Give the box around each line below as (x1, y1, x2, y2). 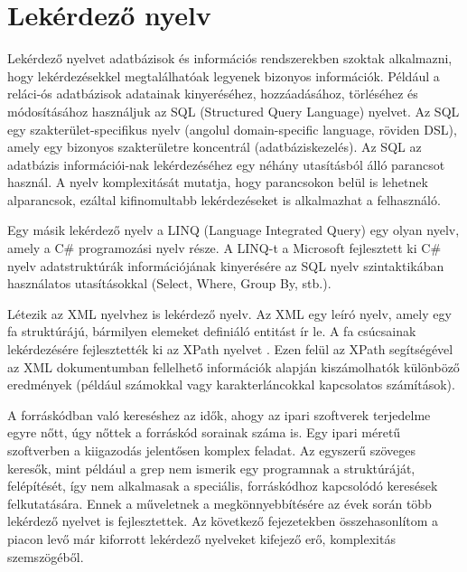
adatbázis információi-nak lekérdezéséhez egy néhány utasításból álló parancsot (7, 155, 445, 173)
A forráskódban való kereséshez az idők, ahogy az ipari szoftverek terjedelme (7, 405, 431, 424)
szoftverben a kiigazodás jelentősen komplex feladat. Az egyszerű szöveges (7, 441, 416, 459)
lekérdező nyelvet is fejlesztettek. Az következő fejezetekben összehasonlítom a (7, 511, 439, 530)
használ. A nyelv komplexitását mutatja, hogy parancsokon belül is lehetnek (7, 173, 428, 192)
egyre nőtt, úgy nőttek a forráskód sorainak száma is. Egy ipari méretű (7, 423, 401, 442)
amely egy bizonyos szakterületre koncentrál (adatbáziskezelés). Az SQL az (7, 137, 422, 156)
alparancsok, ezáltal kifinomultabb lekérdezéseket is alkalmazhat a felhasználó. (7, 190, 441, 209)
